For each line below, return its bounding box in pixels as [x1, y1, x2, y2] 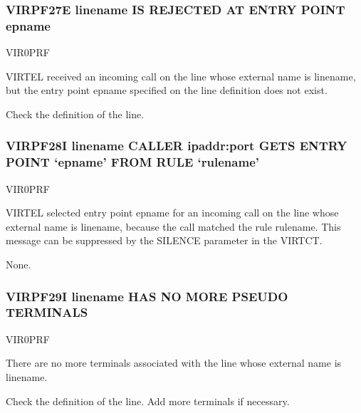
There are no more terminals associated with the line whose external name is [6, 355, 342, 370]
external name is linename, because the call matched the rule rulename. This [6, 219, 341, 234]
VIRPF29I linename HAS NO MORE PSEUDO [6, 287, 288, 305]
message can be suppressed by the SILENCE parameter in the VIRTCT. [6, 233, 323, 248]
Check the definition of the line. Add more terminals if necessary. [6, 393, 290, 408]
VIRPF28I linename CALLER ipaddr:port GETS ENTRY [6, 137, 347, 155]
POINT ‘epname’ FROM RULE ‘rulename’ [6, 153, 259, 171]
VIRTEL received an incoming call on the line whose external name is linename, [6, 68, 356, 83]
